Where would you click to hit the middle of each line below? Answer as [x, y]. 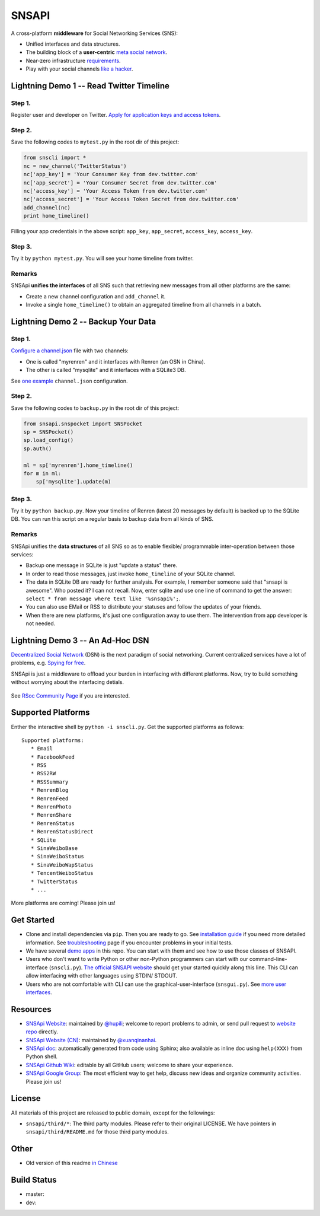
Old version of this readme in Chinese [72, 1163]
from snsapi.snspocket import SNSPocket [83, 424]
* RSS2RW [43, 773]
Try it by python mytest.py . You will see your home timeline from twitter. [102, 259]
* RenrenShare [51, 815]
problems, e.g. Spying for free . [48, 663]
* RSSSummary [49, 782]
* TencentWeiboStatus [62, 873]
